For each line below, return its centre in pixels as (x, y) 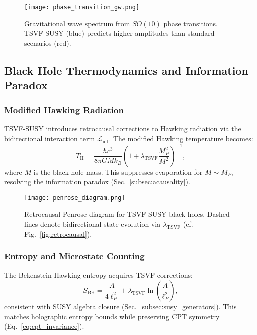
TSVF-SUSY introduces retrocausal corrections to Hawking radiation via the (123, 128)
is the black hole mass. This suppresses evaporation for (118, 172)
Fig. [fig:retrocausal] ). (58, 233)
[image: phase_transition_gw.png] (82, 7)
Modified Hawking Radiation (64, 110)
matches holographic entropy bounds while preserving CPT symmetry (112, 316)
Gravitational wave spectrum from (77, 23)
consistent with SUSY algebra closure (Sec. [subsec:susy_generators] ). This (120, 306)
